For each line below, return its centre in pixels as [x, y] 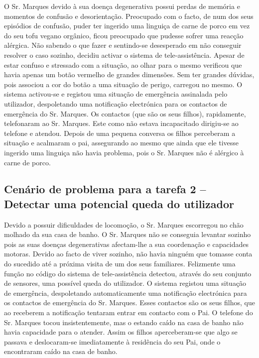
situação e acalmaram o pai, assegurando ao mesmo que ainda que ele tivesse [122, 143]
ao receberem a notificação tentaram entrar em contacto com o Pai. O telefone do [129, 312]
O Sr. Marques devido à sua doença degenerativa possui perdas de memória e [122, 6]
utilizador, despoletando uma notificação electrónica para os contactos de [116, 103]
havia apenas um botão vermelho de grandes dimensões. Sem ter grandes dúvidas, [129, 74]
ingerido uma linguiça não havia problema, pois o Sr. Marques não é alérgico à [124, 152]
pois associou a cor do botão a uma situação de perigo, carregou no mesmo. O [123, 84]
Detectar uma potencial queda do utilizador [119, 203]
